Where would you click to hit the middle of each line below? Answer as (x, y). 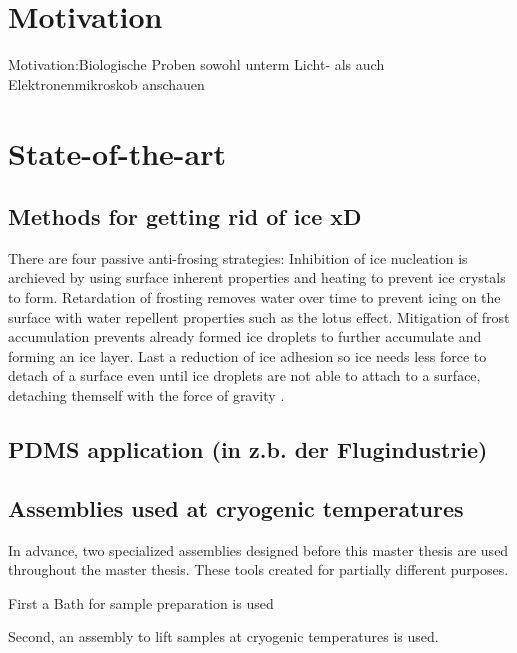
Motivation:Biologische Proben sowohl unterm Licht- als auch (196, 64)
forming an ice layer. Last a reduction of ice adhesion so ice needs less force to (247, 355)
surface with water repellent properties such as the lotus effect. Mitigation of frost (259, 316)
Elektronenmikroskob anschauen (106, 83)
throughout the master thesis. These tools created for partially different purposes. (258, 569)
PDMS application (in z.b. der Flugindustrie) (248, 449)
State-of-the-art (117, 152)
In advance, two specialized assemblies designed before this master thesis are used (258, 549)
